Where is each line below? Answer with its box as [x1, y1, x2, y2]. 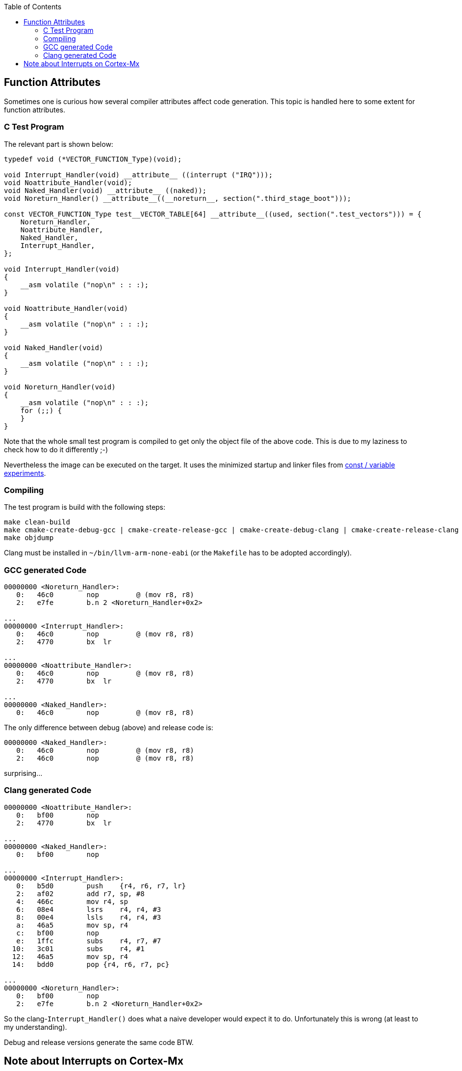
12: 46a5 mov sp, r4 [12, 952, 128, 961]
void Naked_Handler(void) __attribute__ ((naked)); [4, 186, 207, 194]
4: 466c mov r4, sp [16, 897, 128, 906]
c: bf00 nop [16, 929, 99, 937]
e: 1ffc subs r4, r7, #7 [16, 936, 161, 945]
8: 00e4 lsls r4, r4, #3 [16, 913, 161, 921]
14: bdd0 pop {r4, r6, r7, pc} [12, 960, 170, 968]
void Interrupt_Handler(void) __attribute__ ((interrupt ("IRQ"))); [4, 170, 273, 179]
